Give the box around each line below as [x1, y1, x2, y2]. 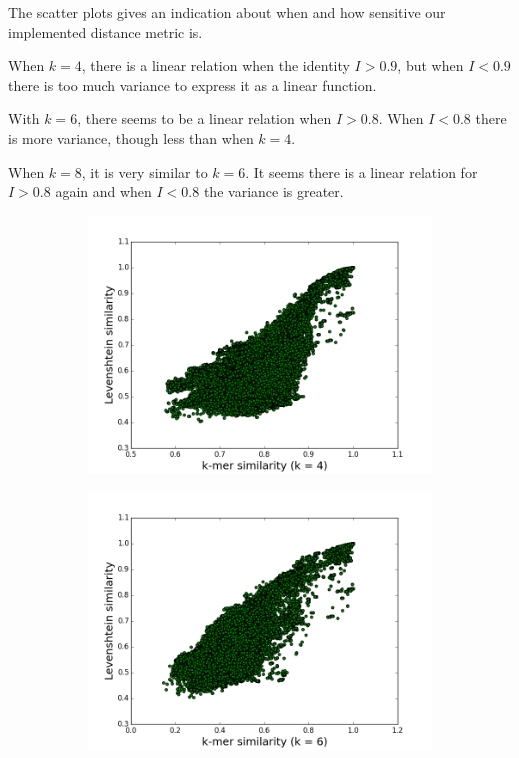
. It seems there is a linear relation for [245, 161, 478, 182]
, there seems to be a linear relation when [77, 108, 332, 129]
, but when [397, 55, 464, 76]
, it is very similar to [81, 161, 208, 182]
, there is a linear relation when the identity [81, 55, 350, 76]
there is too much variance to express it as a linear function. [8, 74, 377, 95]
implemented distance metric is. [8, 21, 203, 42]
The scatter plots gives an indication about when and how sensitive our [8, 2, 446, 22]
